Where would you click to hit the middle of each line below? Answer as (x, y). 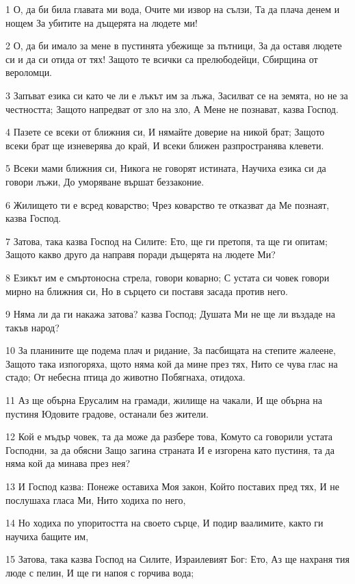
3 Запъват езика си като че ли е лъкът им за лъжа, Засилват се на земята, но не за (177, 95)
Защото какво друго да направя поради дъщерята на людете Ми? (141, 254)
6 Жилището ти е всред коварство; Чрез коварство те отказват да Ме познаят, (168, 204)
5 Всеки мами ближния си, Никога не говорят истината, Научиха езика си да (166, 168)
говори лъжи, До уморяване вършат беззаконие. (105, 181)
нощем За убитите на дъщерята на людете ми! (102, 22)
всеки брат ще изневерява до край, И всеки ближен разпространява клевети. (165, 145)
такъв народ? (32, 327)
